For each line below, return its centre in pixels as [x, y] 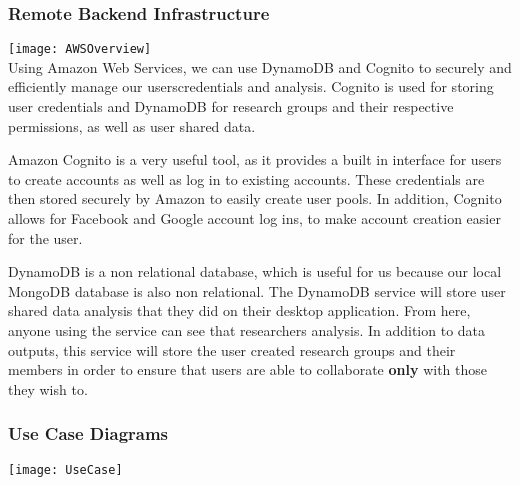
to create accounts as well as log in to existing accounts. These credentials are [246, 178]
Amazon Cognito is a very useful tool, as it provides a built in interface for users [255, 159]
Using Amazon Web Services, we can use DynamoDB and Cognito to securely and [260, 66]
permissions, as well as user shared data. [132, 125]
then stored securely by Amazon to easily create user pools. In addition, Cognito [255, 198]
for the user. [45, 237]
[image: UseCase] [65, 469]
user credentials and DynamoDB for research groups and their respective [231, 106]
